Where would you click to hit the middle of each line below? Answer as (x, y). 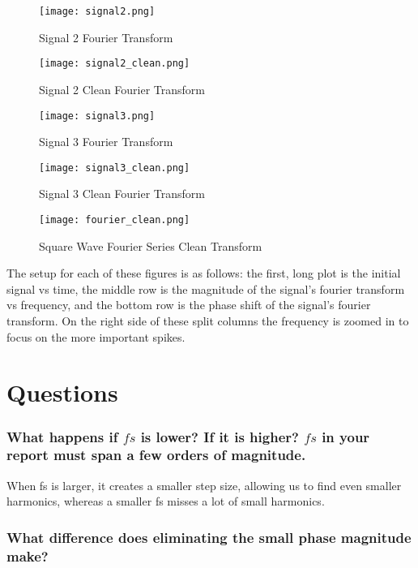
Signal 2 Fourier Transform (106, 37)
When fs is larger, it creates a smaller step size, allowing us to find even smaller (204, 485)
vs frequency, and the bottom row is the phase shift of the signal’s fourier (189, 305)
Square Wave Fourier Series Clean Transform (151, 245)
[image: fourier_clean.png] (115, 220)
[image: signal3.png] (97, 116)
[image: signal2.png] (97, 11)
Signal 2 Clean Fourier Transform (122, 89)
